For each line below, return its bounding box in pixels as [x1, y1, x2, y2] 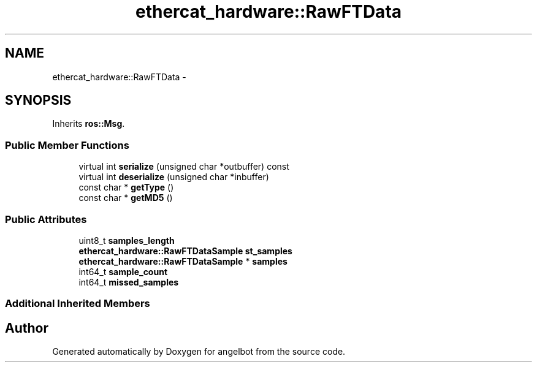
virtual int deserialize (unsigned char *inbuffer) [78, 172, 269, 183]
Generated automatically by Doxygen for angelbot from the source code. [52, 346, 346, 357]
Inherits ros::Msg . [52, 118, 125, 129]
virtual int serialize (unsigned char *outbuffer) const [78, 161, 289, 172]
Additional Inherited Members [5, 297, 150, 310]
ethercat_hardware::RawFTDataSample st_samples [78, 245, 292, 256]
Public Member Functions [5, 138, 129, 151]
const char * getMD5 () [78, 192, 173, 203]
